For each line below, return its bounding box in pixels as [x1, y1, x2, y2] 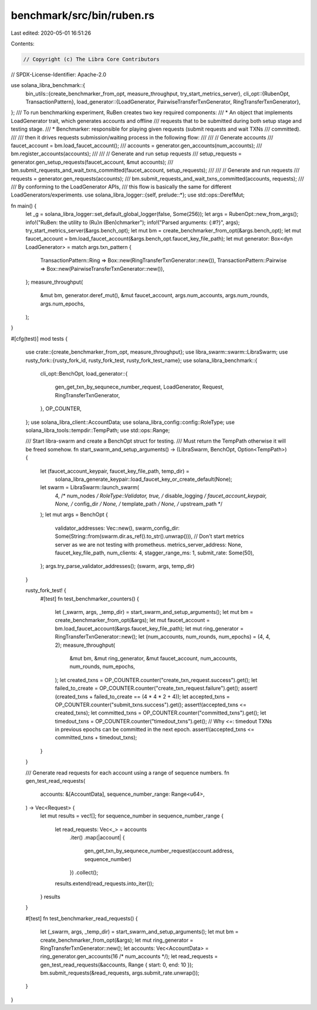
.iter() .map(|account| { [69, 833, 125, 841]
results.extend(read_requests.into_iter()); [55, 880, 154, 887]
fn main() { [11, 202, 37, 209]
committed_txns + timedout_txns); [55, 734, 137, 741]
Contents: [11, 40, 35, 47]
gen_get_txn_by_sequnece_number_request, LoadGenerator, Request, [55, 383, 224, 391]
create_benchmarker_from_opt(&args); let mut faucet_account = [55, 617, 210, 624]
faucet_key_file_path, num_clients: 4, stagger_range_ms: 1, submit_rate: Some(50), [55, 549, 255, 556]
